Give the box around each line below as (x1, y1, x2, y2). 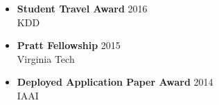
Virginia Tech (17, 51, 75, 66)
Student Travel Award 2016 (17, 1, 148, 15)
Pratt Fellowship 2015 (17, 38, 121, 52)
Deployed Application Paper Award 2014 (17, 75, 213, 89)
